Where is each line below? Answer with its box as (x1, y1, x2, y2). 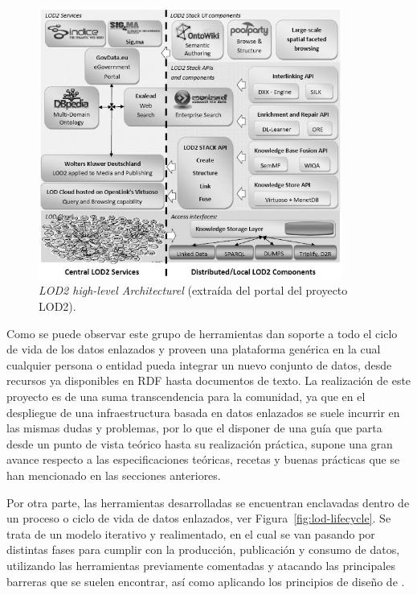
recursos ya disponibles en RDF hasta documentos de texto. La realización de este (6, 372, 411, 389)
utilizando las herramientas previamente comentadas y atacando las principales (6, 556, 395, 573)
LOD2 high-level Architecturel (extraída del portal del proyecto (39, 282, 348, 299)
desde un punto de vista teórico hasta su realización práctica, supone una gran (6, 435, 393, 452)
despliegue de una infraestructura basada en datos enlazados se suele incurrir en (6, 403, 400, 420)
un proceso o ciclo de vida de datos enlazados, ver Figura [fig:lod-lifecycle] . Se (6, 510, 391, 527)
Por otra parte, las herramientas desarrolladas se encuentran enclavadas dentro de (6, 494, 410, 510)
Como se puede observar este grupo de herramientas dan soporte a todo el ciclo (6, 324, 398, 341)
